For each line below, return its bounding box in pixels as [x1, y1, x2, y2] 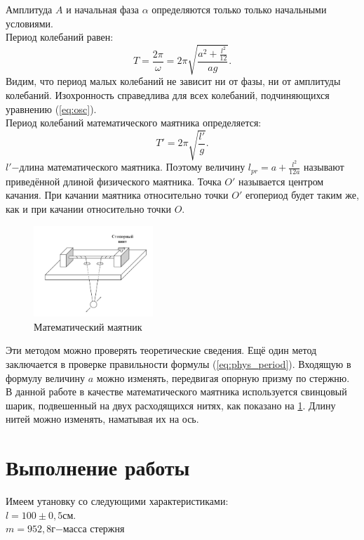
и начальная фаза [66, 2, 140, 16]
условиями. [6, 15, 53, 30]
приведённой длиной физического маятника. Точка [6, 173, 222, 188]
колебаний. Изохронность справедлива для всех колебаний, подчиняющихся [6, 87, 330, 102]
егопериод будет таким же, [245, 187, 359, 202]
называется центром [238, 173, 324, 188]
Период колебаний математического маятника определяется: [6, 115, 262, 130]
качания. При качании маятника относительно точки [6, 187, 229, 202]
